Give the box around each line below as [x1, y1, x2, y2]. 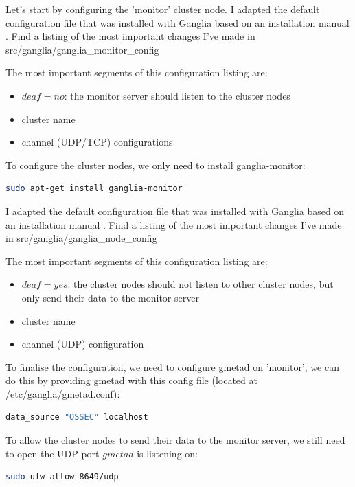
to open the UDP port [5, 446, 100, 460]
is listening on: [137, 446, 198, 460]
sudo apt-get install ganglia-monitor [5, 183, 183, 194]
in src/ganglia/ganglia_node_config [5, 231, 157, 245]
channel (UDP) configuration [21, 337, 144, 351]
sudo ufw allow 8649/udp [5, 472, 119, 482]
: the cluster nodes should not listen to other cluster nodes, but [67, 277, 334, 291]
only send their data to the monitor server [21, 290, 199, 304]
